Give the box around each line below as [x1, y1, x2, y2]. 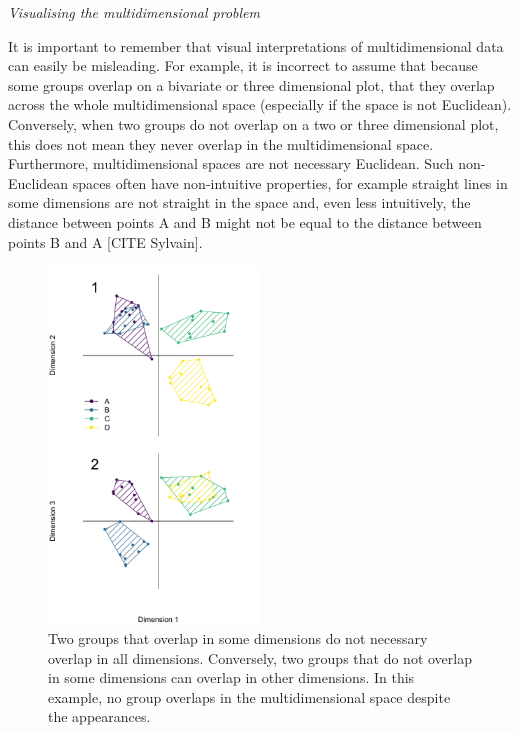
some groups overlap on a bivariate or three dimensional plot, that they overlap [8, 74, 495, 95]
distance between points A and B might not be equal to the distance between [8, 211, 482, 232]
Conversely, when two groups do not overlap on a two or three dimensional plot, [8, 113, 499, 134]
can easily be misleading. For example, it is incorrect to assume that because [8, 55, 478, 76]
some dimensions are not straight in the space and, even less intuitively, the [8, 192, 471, 213]
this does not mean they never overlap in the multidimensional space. [8, 133, 434, 154]
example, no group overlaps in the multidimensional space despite [48, 686, 451, 707]
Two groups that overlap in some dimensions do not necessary [48, 627, 428, 648]
